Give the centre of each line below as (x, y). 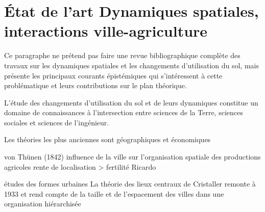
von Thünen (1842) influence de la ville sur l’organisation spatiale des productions (132, 157)
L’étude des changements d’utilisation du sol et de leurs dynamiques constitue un (131, 102)
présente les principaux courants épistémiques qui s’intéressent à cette (113, 75)
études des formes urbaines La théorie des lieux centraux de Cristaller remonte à (130, 184)
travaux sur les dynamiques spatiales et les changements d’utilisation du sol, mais (131, 65)
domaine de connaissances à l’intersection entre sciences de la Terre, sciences (124, 112)
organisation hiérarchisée (43, 204)
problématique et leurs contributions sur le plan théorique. (95, 85)
